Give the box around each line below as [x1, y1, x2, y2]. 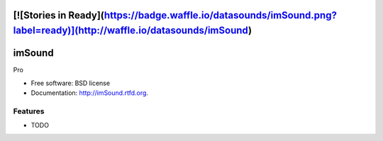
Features [13, 106, 45, 116]
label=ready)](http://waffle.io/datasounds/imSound [13, 25, 248, 37]
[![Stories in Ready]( [13, 9, 105, 21]
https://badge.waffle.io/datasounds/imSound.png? [104, 9, 337, 21]
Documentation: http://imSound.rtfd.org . [30, 89, 149, 97]
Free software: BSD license [30, 79, 110, 87]
